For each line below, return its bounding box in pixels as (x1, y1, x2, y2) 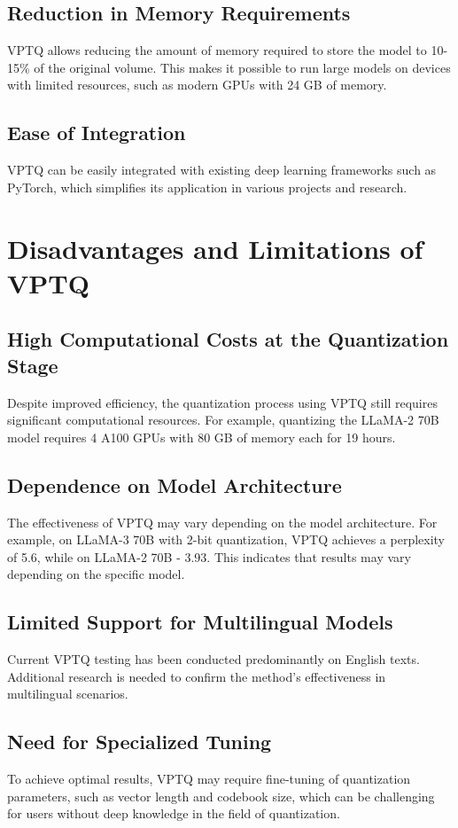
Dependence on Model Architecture (7, 471, 342, 498)
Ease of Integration (7, 119, 186, 146)
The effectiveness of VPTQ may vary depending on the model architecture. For (7, 512, 438, 531)
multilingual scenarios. (7, 684, 128, 703)
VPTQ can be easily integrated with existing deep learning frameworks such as (7, 160, 437, 179)
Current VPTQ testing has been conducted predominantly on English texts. (7, 650, 420, 668)
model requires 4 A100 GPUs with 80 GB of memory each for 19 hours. (7, 427, 396, 446)
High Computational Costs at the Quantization (7, 325, 449, 353)
